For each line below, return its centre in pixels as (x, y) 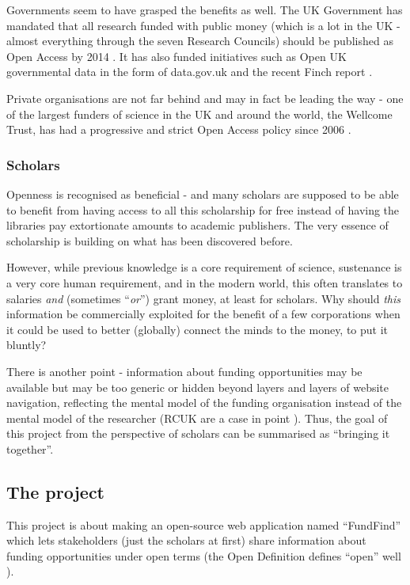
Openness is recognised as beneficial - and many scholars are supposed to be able (203, 194)
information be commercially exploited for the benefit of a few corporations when (203, 314)
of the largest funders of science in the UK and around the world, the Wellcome (199, 114)
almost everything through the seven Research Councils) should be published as (200, 41)
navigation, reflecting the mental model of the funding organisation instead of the (204, 403)
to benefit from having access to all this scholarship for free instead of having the (203, 209)
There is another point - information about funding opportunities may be (184, 371)
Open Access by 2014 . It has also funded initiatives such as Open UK (177, 56)
